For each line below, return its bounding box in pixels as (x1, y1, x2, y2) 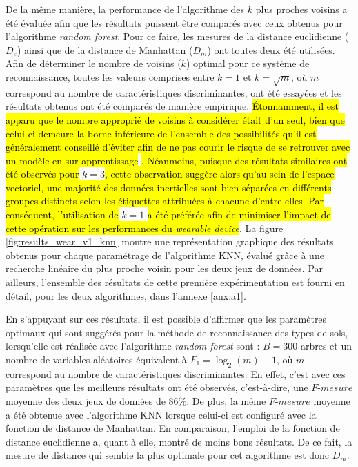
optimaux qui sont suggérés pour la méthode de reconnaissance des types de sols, (6, 325, 348, 339)
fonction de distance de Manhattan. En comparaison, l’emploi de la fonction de (6, 421, 340, 435)
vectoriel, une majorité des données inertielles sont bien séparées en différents (6, 180, 332, 194)
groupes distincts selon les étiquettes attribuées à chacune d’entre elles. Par (6, 193, 324, 208)
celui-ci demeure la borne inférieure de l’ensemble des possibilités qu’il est (6, 126, 317, 140)
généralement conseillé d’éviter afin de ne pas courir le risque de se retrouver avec (6, 140, 350, 154)
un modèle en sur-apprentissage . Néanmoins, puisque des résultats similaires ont (6, 153, 348, 167)
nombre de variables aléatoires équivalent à (6, 352, 187, 367)
